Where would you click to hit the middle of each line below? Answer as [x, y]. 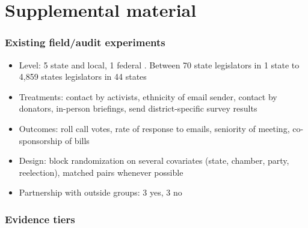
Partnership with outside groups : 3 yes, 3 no [100, 192]
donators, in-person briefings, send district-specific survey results [138, 108]
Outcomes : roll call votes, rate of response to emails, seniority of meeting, [154, 128]
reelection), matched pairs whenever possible [101, 172]
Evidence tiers [40, 219]
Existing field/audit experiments [85, 42]
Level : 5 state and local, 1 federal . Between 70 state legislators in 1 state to [159, 64]
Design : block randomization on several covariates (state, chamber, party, [154, 160]
